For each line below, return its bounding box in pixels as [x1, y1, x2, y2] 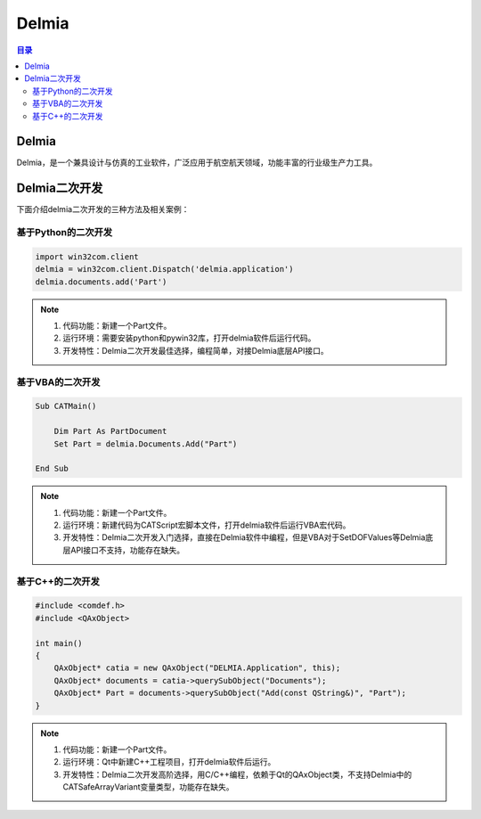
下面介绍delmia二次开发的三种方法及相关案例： [16, 204, 190, 215]
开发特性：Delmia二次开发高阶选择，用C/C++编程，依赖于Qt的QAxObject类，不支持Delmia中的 [62, 769, 412, 780]
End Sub [35, 463, 69, 474]
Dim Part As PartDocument [53, 426, 167, 437]
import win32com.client [35, 251, 140, 262]
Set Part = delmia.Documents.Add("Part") [53, 438, 238, 449]
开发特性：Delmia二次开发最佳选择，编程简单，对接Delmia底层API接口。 [62, 345, 329, 356]
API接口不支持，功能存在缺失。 [69, 545, 185, 555]
